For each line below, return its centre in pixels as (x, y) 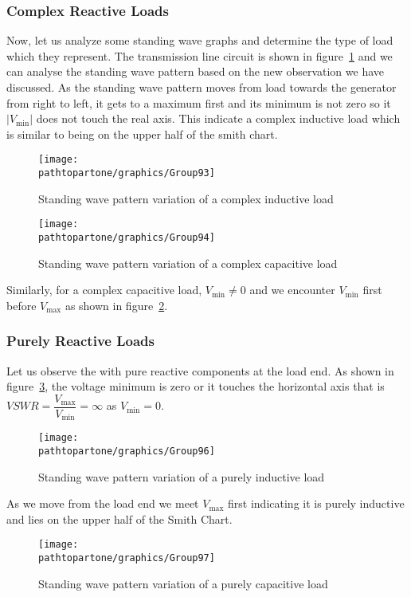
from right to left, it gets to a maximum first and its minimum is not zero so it (199, 102)
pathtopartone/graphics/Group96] (127, 451)
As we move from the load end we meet (103, 503)
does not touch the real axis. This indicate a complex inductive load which (218, 118)
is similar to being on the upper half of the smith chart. (142, 134)
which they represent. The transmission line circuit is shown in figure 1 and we (200, 55)
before (22, 305)
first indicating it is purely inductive (316, 503)
